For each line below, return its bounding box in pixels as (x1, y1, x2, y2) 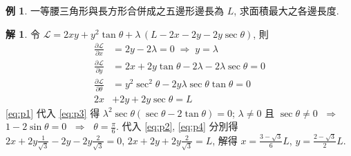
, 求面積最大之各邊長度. (234, 3, 339, 17)
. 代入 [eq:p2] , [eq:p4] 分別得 (116, 119, 238, 133)
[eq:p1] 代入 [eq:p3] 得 (6, 105, 100, 120)
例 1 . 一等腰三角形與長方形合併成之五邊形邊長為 (6, 3, 224, 17)
